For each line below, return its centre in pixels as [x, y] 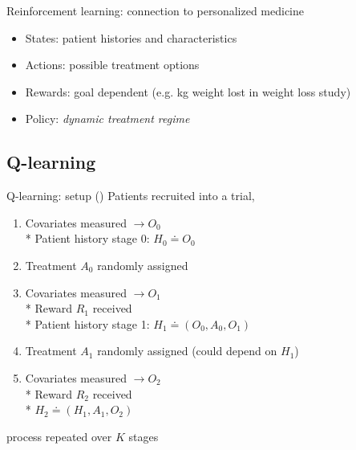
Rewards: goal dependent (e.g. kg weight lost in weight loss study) [188, 91]
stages [144, 436]
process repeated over [59, 436]
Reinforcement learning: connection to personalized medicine [155, 10]
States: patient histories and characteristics [131, 37]
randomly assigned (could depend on [187, 351]
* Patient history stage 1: [87, 323]
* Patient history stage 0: [87, 238]
